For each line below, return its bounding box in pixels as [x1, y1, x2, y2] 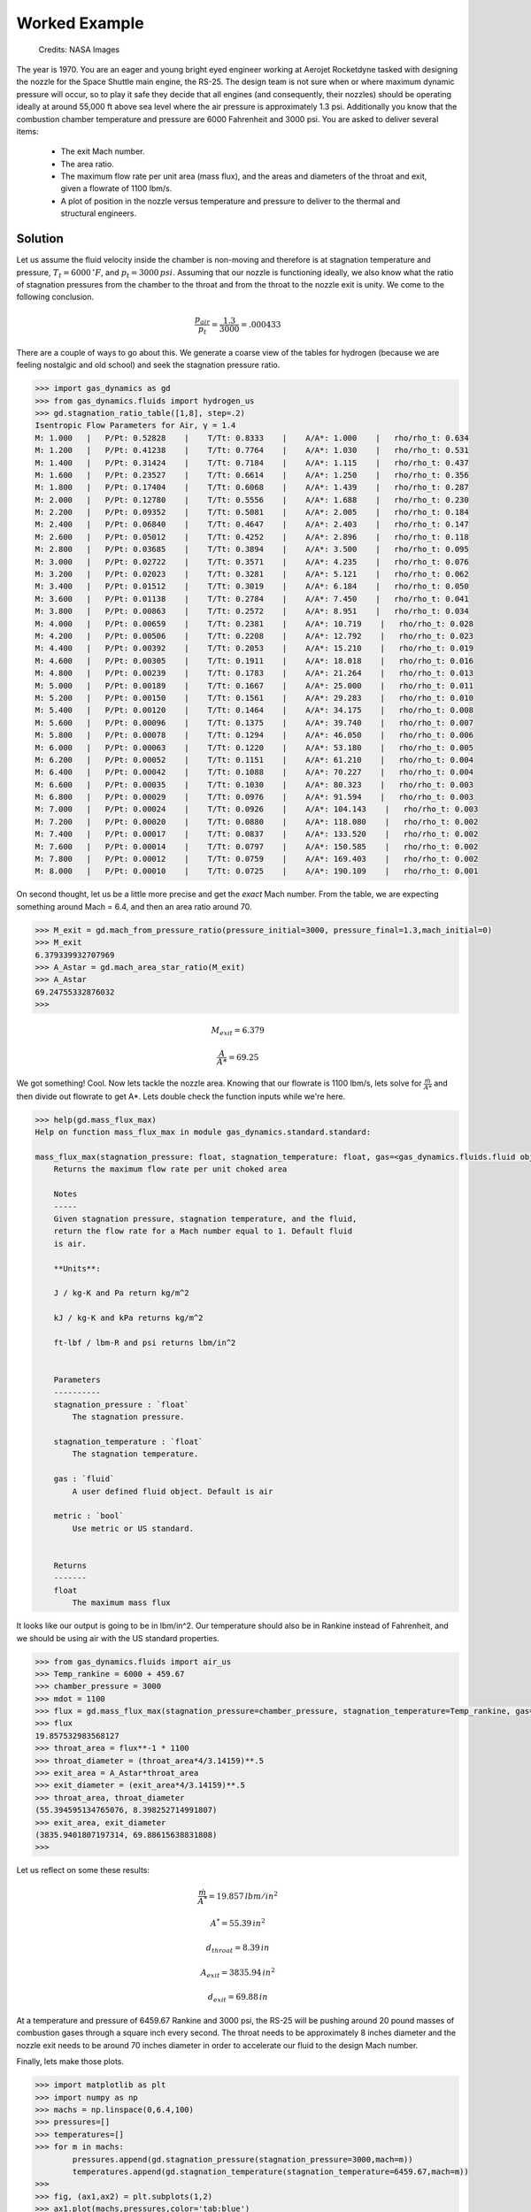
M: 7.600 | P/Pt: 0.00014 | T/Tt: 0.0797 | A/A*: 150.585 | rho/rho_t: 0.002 [35, 841, 479, 851]
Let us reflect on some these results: [16, 1865, 150, 1876]
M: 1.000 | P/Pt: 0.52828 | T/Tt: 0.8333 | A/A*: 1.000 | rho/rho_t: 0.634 [35, 433, 469, 442]
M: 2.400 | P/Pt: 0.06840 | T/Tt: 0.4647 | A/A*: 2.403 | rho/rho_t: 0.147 [35, 519, 469, 530]
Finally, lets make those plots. [16, 2056, 124, 2067]
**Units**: [53, 1263, 101, 1273]
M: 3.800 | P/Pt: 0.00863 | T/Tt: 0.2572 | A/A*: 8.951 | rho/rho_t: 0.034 [35, 606, 469, 617]
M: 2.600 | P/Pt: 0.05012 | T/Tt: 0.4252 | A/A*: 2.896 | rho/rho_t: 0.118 [35, 532, 469, 541]
